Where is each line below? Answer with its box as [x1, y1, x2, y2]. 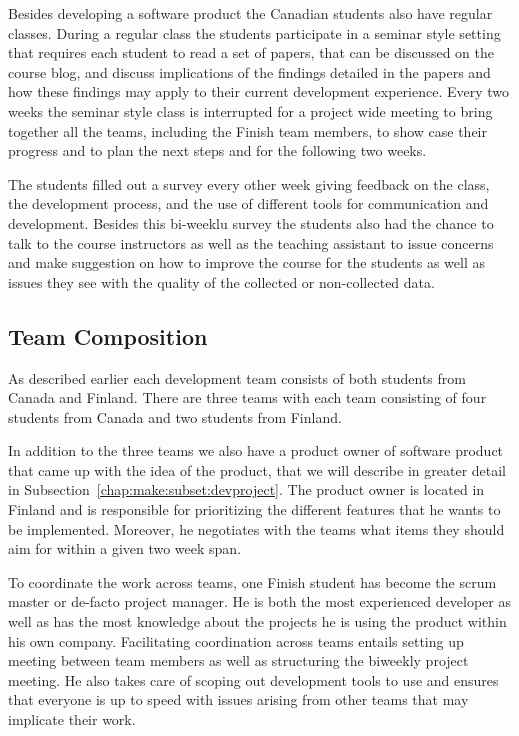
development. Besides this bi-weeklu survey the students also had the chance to [8, 212, 494, 233]
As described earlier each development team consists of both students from [8, 367, 466, 388]
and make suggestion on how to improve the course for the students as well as [8, 252, 485, 273]
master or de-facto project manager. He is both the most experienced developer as [8, 591, 511, 612]
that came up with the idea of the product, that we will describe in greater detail [8, 459, 507, 480]
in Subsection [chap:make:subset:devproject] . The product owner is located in [8, 479, 485, 500]
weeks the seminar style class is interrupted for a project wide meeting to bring [8, 100, 493, 121]
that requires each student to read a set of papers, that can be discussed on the [8, 42, 494, 63]
